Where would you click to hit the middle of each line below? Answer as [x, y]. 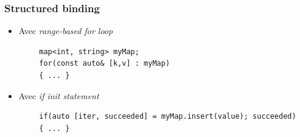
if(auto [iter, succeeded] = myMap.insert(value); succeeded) [168, 117]
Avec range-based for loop [66, 31]
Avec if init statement [59, 95]
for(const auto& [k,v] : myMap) [105, 64]
